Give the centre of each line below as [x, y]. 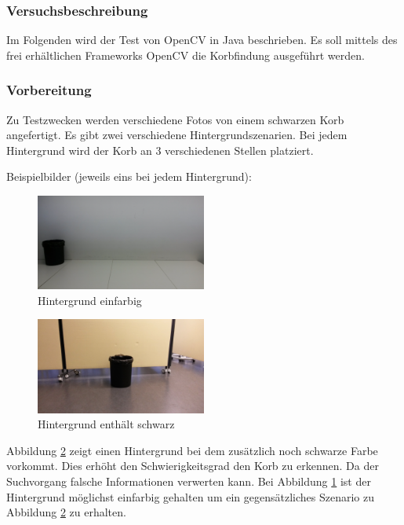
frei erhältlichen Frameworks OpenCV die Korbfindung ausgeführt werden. [186, 55]
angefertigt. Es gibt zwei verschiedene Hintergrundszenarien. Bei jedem [177, 135]
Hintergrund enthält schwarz [106, 424]
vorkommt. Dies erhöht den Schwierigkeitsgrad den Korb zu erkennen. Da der [193, 466]
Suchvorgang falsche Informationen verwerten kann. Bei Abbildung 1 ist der [189, 481]
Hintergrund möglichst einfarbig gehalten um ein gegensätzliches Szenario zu [190, 496]
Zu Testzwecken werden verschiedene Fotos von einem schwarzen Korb [175, 119]
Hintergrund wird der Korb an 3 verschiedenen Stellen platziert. [160, 150]
